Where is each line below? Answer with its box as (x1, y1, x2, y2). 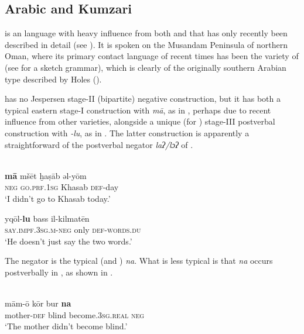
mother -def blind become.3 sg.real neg (5, 308, 145, 321)
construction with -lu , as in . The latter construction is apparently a (5, 126, 250, 139)
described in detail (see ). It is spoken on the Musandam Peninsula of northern (5, 38, 288, 50)
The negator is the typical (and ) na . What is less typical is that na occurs (5, 254, 273, 267)
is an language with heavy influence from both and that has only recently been (5, 27, 288, 39)
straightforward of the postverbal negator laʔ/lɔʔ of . (5, 138, 193, 150)
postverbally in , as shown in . (5, 266, 113, 278)
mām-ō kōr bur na (5, 297, 71, 309)
